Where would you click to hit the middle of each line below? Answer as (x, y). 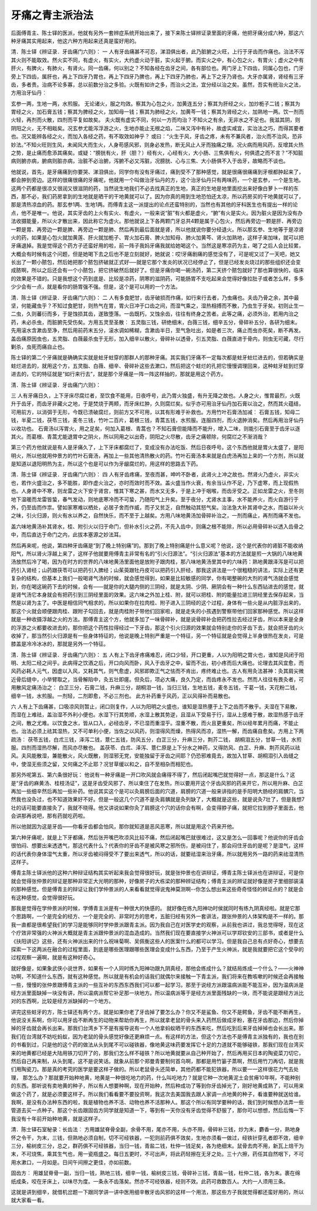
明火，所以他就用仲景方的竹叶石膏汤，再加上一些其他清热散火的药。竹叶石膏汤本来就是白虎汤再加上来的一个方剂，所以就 (157, 455)
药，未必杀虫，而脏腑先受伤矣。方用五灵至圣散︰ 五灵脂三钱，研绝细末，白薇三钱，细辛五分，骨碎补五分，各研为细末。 (156, 322)
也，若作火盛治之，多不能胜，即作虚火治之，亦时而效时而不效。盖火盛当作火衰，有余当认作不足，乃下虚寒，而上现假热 (155, 483)
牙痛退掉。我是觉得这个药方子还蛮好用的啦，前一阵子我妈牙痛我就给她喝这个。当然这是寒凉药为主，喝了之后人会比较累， (157, 246)
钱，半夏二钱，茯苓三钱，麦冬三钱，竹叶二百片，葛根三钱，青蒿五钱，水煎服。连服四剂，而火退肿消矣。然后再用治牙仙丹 (157, 420)
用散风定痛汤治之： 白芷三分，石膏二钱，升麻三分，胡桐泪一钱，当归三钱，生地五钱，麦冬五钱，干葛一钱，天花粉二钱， (156, 688)
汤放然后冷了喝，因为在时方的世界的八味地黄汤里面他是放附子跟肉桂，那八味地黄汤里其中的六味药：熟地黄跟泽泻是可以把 (157, 562)
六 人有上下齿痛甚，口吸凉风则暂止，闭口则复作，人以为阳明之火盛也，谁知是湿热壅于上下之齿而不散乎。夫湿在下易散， (156, 706)
